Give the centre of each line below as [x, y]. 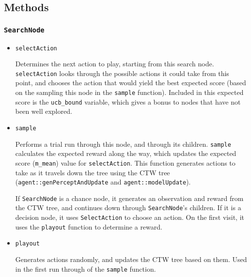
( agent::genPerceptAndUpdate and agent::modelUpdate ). [103, 182]
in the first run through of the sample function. [86, 269]
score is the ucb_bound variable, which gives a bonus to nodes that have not [128, 101]
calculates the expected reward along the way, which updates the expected [126, 153]
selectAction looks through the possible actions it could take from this [122, 73]
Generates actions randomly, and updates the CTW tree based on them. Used [131, 259]
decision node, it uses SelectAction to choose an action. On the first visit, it [130, 217]
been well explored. [44, 111]
